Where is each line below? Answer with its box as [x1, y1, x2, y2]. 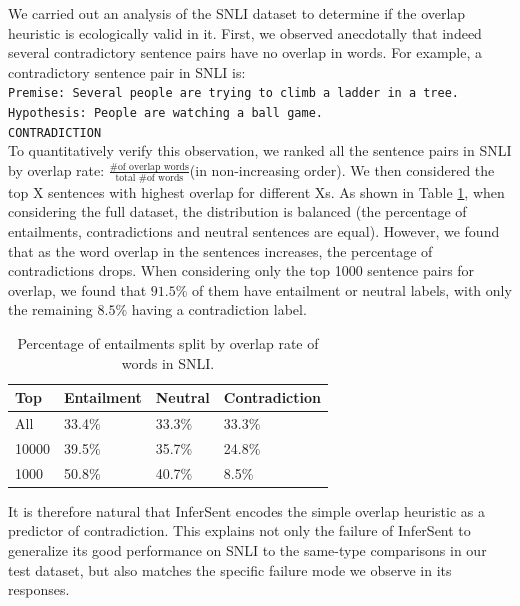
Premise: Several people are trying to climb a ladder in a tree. [8, 86, 460, 101]
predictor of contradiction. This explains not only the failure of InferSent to [8, 520, 471, 541]
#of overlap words [109, 161, 189, 172]
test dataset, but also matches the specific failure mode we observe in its [8, 559, 452, 580]
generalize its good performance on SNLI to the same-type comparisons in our [8, 539, 487, 560]
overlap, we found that [8, 279, 147, 300]
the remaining [8, 299, 93, 320]
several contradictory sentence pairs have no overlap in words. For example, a [8, 42, 483, 63]
